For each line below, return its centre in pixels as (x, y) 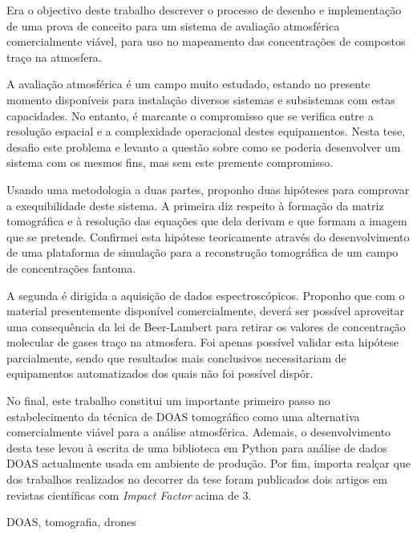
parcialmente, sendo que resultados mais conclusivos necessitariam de (176, 357)
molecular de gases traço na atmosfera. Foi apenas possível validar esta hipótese (202, 342)
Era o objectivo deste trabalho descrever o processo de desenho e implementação (204, 10)
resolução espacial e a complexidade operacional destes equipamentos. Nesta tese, (206, 131)
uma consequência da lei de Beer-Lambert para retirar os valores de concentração (206, 326)
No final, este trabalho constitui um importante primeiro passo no (168, 401)
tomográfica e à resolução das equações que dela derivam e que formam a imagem (207, 221)
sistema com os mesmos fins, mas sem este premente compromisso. (170, 162)
